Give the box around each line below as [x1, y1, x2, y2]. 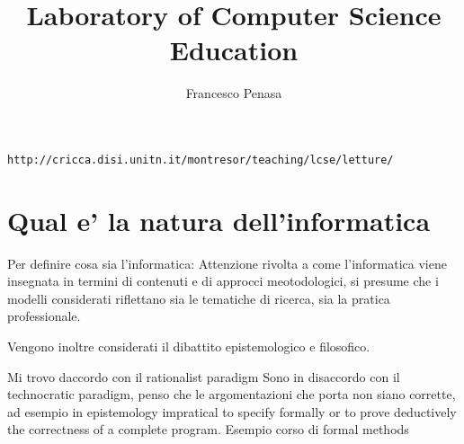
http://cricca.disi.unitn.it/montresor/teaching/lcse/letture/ [7, 153, 394, 166]
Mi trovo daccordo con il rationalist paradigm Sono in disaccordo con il [7, 367, 400, 386]
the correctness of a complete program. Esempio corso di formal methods [7, 420, 409, 439]
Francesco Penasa [185, 84, 282, 102]
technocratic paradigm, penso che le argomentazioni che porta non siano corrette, [7, 385, 456, 404]
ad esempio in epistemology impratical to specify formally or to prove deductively [7, 402, 457, 421]
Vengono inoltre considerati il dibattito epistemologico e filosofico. [7, 337, 370, 356]
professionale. [7, 306, 81, 325]
